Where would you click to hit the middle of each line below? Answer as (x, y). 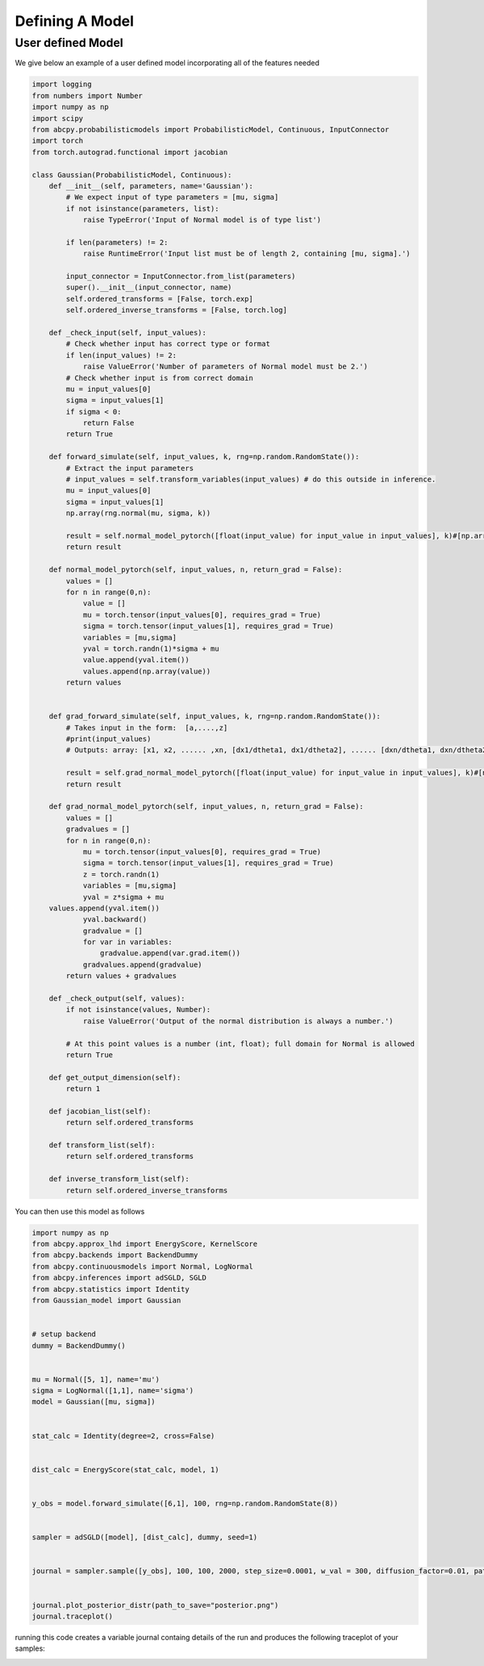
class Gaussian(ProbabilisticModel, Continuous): (132, 175)
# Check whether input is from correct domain (159, 378)
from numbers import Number (87, 96)
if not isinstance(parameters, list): (142, 208)
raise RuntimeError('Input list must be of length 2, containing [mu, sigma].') (246, 254)
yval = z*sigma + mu (123, 897)
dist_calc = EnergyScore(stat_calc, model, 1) (125, 1469)
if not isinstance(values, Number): (138, 1010)
